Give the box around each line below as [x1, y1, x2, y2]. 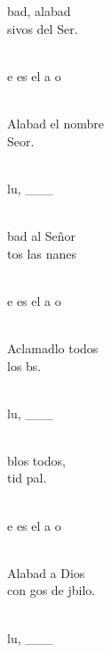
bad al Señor [7, 226, 76, 244]
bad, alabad [7, 2, 71, 20]
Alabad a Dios [7, 563, 85, 582]
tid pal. [7, 468, 47, 487]
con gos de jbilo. [7, 581, 96, 599]
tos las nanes [7, 244, 76, 262]
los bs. [7, 356, 42, 375]
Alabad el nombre [7, 113, 104, 132]
